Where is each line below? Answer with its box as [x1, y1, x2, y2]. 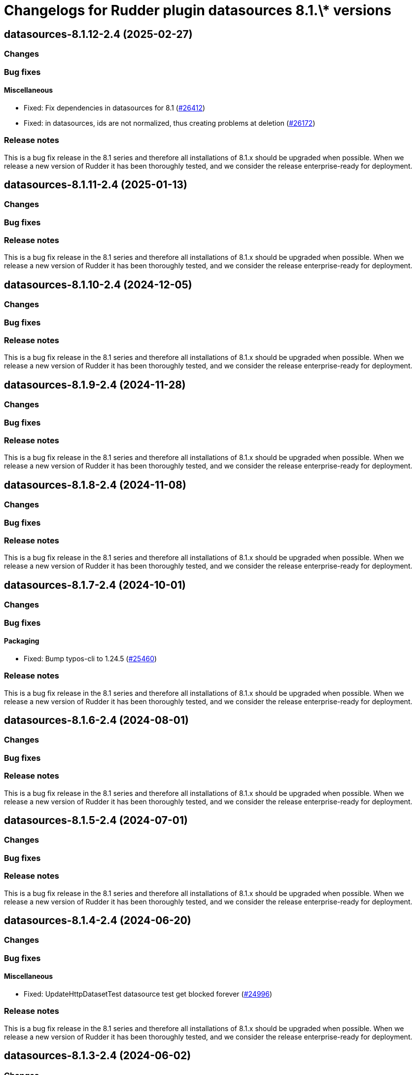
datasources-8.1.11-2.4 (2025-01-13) [4, 178, 188, 191]
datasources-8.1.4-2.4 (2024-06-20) [4, 914, 191, 927]
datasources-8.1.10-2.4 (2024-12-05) [4, 278, 192, 291]
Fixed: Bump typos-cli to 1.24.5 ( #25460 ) [24, 654, 157, 663]
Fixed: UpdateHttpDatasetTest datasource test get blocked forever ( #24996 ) [24, 989, 273, 998]
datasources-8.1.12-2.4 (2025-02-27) [4, 28, 193, 40]
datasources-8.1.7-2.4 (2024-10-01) [4, 578, 186, 591]
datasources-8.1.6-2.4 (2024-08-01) [4, 714, 189, 726]
